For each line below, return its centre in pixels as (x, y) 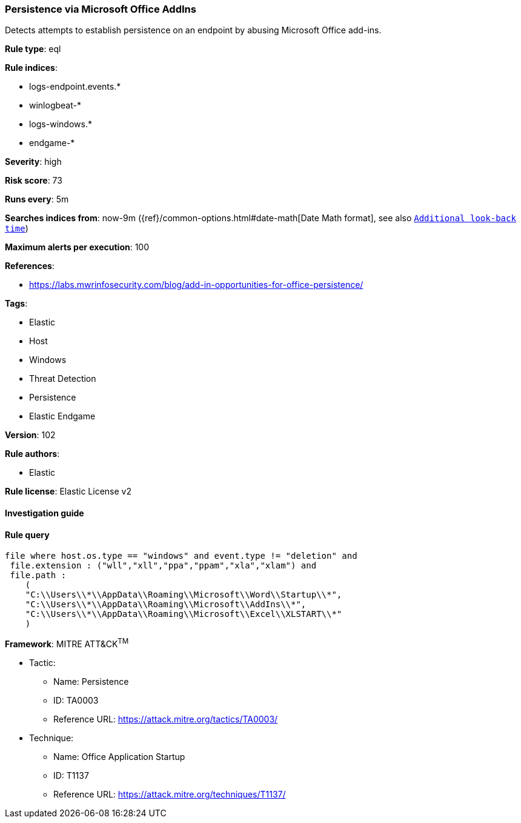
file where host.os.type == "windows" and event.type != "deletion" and (181, 556)
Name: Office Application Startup (119, 756)
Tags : (16, 304)
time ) (17, 228)
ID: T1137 (71, 775)
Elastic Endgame (62, 416)
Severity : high (33, 162)
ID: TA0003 (76, 700)
